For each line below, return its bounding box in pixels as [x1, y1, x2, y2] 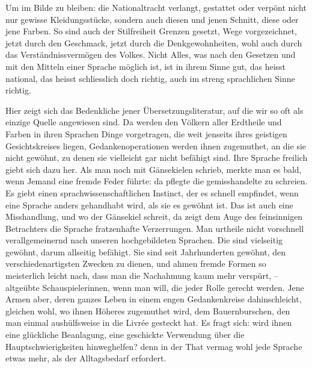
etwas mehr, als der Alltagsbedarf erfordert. [5, 352, 167, 364]
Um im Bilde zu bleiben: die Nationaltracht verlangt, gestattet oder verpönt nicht [5, 1, 307, 13]
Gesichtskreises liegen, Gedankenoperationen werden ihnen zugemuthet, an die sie [5, 139, 307, 152]
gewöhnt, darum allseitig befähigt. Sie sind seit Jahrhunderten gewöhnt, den [5, 245, 286, 258]
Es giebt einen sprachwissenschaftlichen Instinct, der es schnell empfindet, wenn [5, 186, 299, 199]
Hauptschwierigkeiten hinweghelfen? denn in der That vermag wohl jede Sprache [5, 340, 302, 352]
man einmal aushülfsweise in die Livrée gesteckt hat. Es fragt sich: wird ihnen [5, 316, 292, 329]
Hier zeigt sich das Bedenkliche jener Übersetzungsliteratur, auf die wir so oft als [5, 104, 304, 116]
